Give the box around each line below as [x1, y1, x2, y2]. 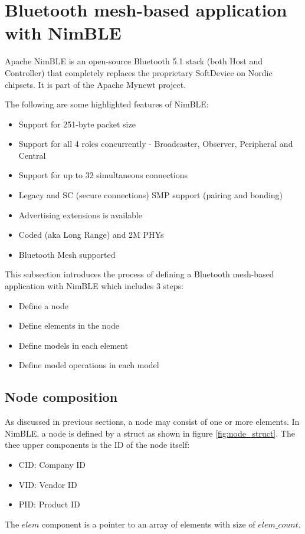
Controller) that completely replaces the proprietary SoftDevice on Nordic [5, 66, 273, 78]
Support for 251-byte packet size [18, 117, 136, 130]
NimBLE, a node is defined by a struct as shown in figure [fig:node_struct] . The [5, 427, 295, 439]
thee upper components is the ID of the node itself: [5, 438, 190, 451]
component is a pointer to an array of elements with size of [41, 517, 255, 530]
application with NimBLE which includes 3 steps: [5, 280, 183, 292]
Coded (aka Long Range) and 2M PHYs [18, 228, 164, 241]
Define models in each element [18, 339, 129, 351]
